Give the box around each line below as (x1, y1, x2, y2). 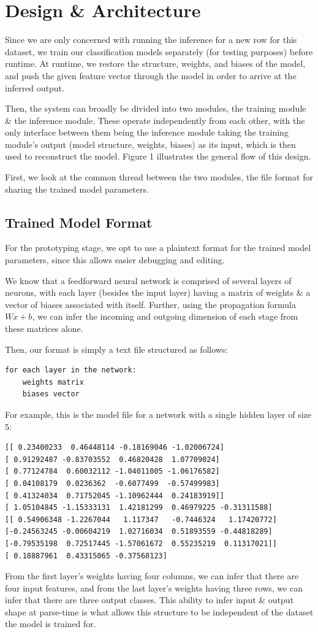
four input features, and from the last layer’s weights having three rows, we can (5, 581, 303, 594)
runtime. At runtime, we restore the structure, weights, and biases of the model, (5, 57, 306, 70)
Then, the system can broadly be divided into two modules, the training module (5, 102, 306, 115)
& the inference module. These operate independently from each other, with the (5, 114, 305, 126)
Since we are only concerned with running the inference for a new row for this (5, 33, 297, 46)
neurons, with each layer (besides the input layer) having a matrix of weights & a (5, 286, 311, 299)
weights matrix (22, 377, 84, 387)
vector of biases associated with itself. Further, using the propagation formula (5, 298, 296, 310)
